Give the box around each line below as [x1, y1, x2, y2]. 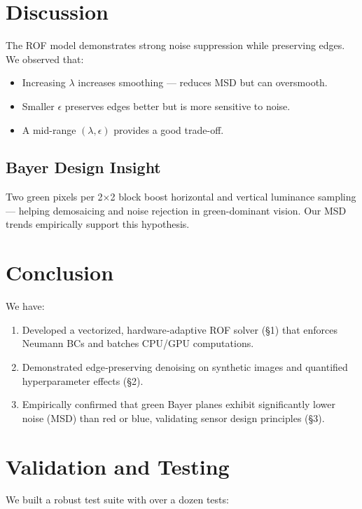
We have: [6, 299, 45, 313]
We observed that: [6, 51, 84, 66]
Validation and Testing [6, 452, 230, 480]
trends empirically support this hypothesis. [6, 217, 190, 231]
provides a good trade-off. [113, 122, 224, 137]
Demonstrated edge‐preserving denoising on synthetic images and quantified [22, 359, 348, 374]
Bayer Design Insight [6, 156, 161, 178]
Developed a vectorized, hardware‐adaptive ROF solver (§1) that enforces [22, 322, 338, 337]
